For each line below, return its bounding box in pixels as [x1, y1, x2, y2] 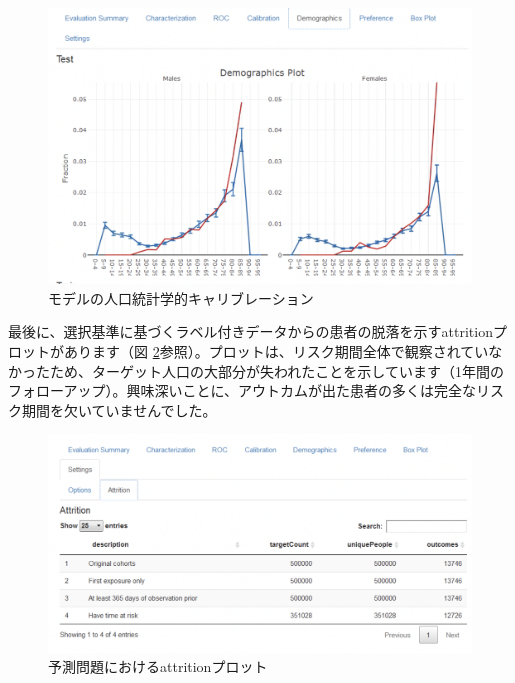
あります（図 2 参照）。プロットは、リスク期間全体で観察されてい [63, 340, 489, 361]
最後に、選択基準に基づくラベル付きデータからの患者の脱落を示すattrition [8, 321, 493, 342]
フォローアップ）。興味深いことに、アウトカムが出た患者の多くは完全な [8, 380, 477, 401]
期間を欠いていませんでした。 [21, 399, 217, 420]
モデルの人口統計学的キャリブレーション [48, 287, 314, 308]
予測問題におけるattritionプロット [48, 656, 268, 677]
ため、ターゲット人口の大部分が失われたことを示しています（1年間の [49, 360, 504, 381]
